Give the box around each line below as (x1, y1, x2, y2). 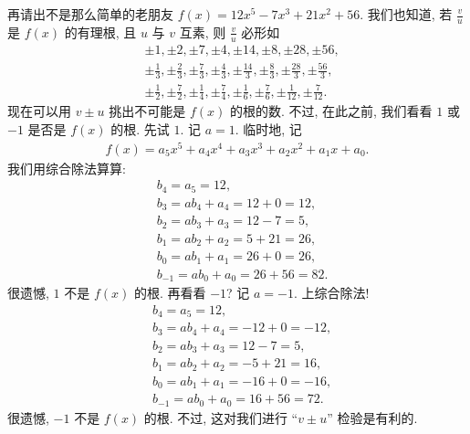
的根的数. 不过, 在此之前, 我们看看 (229, 101, 433, 121)
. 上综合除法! (293, 283, 370, 302)
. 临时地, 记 (235, 120, 302, 139)
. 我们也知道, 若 (360, 5, 453, 23)
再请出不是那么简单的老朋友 (7, 5, 173, 23)
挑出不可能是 (109, 101, 186, 121)
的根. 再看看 (133, 283, 206, 302)
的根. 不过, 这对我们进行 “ (143, 408, 298, 427)
